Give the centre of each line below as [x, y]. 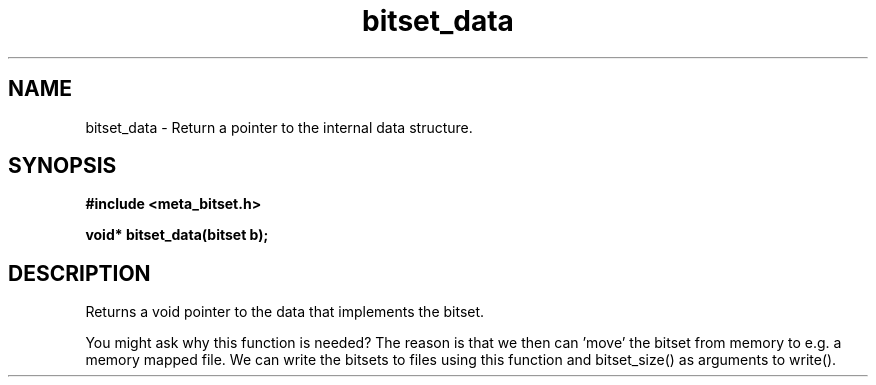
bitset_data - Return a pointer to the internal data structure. [279, 127]
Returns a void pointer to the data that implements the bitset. [285, 312]
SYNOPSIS [62, 166]
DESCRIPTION [79, 273]
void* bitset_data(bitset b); [177, 235]
